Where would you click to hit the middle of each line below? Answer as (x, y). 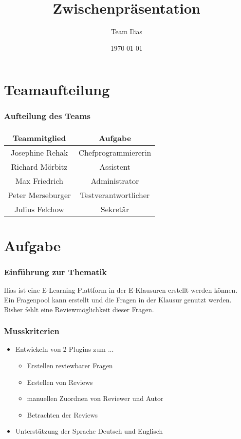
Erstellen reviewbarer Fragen (70, 365)
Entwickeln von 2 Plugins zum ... (65, 349)
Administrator (115, 180)
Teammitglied (39, 138)
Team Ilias (127, 31)
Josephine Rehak (39, 152)
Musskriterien (32, 331)
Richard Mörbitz (39, 166)
